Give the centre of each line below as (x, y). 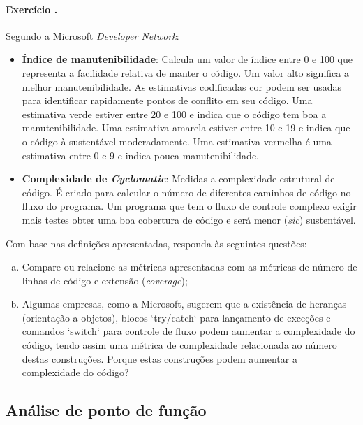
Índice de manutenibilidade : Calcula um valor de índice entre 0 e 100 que (187, 59)
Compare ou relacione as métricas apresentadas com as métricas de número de (190, 267)
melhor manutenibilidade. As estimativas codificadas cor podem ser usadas (181, 86)
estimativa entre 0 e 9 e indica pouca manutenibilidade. (141, 155)
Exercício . (32, 9)
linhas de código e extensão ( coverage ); (105, 280)
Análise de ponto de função (106, 410)
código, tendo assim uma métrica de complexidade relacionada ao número (179, 345)
